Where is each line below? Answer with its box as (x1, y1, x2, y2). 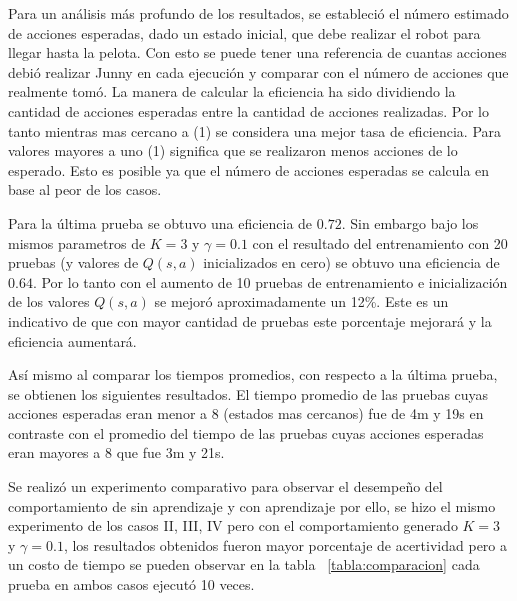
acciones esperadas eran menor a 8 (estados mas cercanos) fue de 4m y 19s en (8, 403, 484, 424)
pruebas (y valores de (8, 252, 139, 273)
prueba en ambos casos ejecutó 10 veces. (8, 574, 255, 595)
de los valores (8, 291, 90, 312)
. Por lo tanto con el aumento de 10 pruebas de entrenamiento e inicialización (32, 271, 508, 292)
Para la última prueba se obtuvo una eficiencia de (8, 212, 313, 233)
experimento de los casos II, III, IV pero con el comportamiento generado (8, 515, 458, 536)
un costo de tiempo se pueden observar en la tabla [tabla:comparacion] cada (8, 554, 480, 575)
